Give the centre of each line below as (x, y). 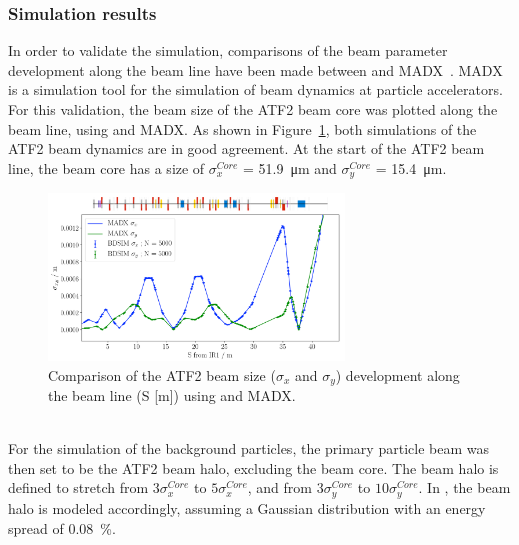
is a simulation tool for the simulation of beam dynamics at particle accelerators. (255, 89)
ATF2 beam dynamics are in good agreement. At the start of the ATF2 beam (246, 148)
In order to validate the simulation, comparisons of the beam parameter (228, 50)
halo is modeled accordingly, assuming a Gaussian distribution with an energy (247, 507)
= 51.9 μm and (290, 167)
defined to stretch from (78, 487)
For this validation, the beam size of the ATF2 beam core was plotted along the (253, 109)
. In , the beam (464, 487)
